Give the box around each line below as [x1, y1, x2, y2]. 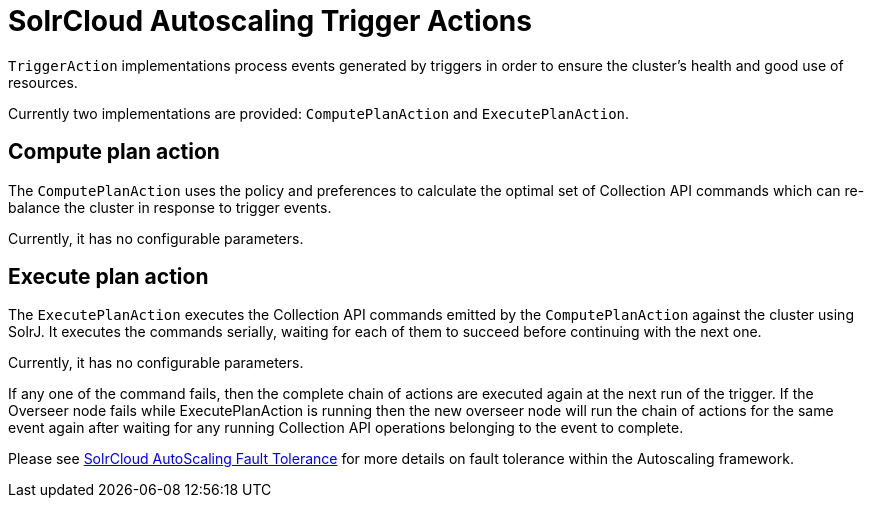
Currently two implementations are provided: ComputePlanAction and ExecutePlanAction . [8, 104, 630, 122]
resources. [8, 73, 78, 91]
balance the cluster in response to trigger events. [8, 198, 332, 216]
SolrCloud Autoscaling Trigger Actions [8, 4, 532, 38]
